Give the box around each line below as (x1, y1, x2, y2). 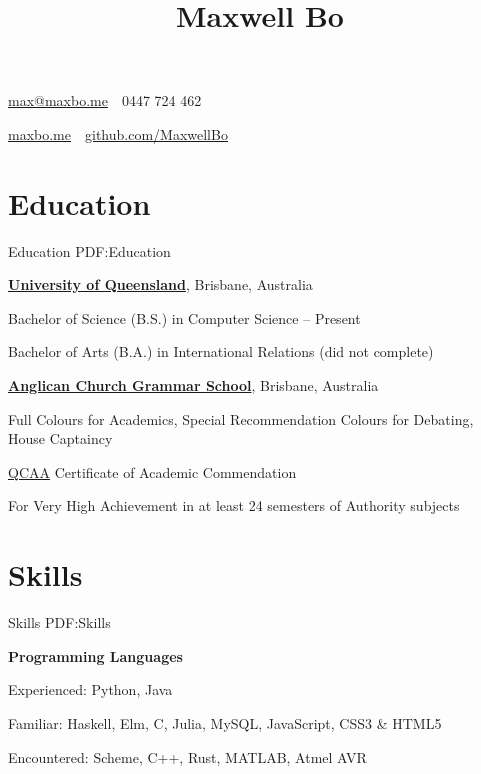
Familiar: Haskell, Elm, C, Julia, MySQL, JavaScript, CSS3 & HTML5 (8, 712, 442, 733)
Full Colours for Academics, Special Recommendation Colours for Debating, (8, 408, 474, 429)
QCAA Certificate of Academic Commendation (8, 461, 297, 482)
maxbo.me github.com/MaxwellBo (8, 123, 228, 144)
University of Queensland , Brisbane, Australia (8, 274, 313, 295)
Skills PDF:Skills (8, 612, 111, 633)
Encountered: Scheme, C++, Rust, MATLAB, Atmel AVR (8, 746, 367, 767)
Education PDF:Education (8, 240, 171, 261)
